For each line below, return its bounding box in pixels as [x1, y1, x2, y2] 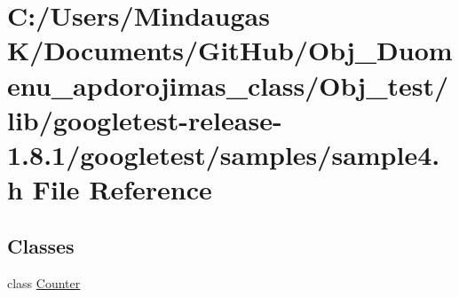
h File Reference [7, 171, 212, 207]
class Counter [7, 273, 81, 292]
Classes [7, 231, 75, 259]
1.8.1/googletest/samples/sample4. [7, 136, 440, 172]
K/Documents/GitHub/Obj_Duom [7, 32, 453, 68]
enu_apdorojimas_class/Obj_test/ [7, 66, 449, 103]
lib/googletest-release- [7, 101, 282, 137]
